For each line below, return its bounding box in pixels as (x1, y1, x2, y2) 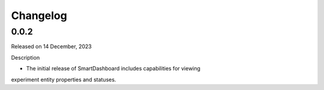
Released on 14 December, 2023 (11, 43, 92, 50)
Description (11, 54, 40, 61)
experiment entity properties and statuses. (11, 76, 116, 83)
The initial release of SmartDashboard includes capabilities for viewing (26, 65, 201, 72)
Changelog (11, 9, 67, 22)
